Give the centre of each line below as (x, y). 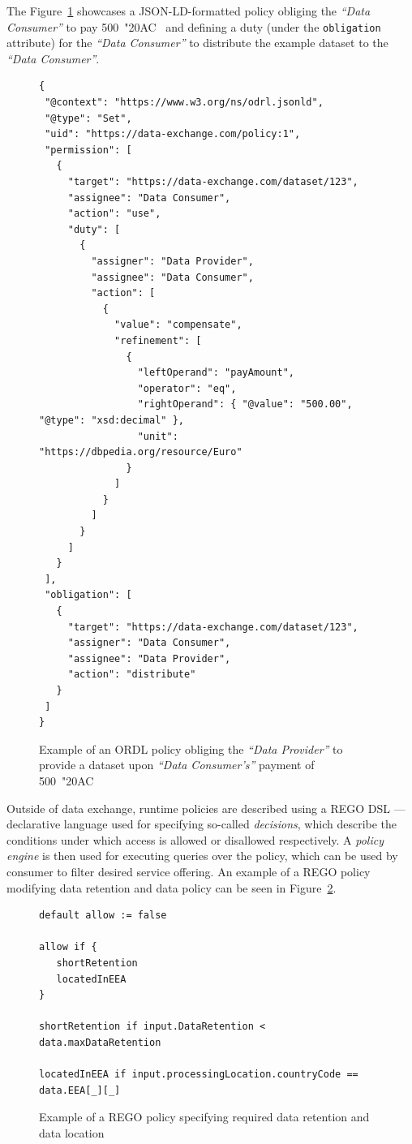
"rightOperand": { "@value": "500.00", (245, 404)
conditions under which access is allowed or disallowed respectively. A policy (195, 839)
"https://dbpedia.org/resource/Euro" (141, 452)
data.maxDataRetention (100, 1042)
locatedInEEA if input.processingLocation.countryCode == (199, 1075)
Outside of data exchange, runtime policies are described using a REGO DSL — (206, 808)
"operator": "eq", (187, 388)
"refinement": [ (158, 340)
